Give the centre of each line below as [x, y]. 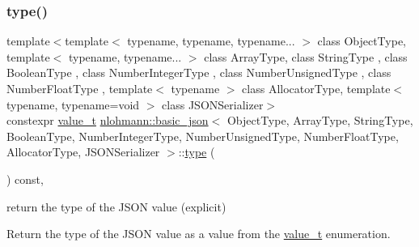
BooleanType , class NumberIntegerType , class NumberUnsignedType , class [199, 72]
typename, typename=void [73, 104]
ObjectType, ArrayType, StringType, [320, 120]
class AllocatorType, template [316, 88]
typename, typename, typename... [211, 41]
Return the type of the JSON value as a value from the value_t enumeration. [199, 234]
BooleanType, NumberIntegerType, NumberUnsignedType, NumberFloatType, [203, 136]
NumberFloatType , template [80, 88]
